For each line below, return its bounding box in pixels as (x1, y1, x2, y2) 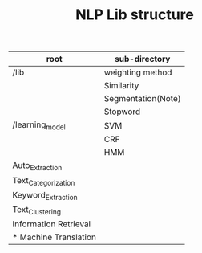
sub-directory (115, 54, 171, 65)
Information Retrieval (12, 218, 91, 230)
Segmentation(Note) (103, 93, 182, 104)
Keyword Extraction (12, 189, 78, 202)
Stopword (103, 106, 141, 117)
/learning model (12, 119, 66, 132)
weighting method (103, 67, 172, 78)
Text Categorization (12, 174, 75, 187)
